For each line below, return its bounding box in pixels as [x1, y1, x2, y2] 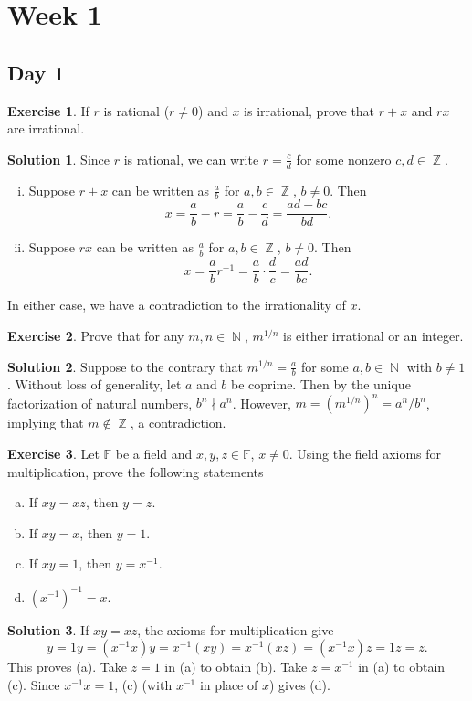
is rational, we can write [123, 149, 259, 168]
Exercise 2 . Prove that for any [7, 325, 184, 345]
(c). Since [7, 674, 60, 694]
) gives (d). [268, 674, 330, 694]
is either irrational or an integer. [283, 325, 464, 345]
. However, [232, 393, 291, 412]
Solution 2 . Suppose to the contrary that [7, 356, 243, 376]
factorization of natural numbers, [7, 393, 193, 412]
